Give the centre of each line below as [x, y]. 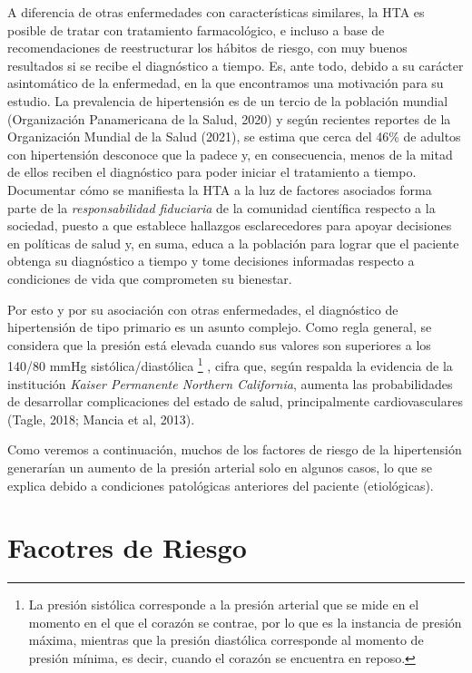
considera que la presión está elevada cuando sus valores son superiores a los [219, 344]
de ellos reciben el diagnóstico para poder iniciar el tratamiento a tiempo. [212, 172]
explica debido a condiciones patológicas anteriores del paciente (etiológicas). [221, 485]
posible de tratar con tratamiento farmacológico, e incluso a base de [196, 29]
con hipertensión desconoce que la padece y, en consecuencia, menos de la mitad [230, 154]
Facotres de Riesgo [127, 547]
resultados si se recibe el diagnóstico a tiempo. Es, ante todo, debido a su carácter [236, 65]
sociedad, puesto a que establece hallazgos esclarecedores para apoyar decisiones [230, 225]
